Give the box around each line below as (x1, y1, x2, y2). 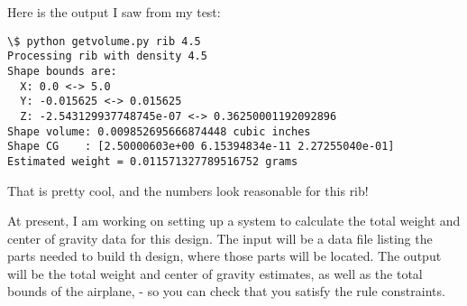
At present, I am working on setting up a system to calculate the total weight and (7, 211, 461, 230)
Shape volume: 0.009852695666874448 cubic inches (7, 125, 311, 138)
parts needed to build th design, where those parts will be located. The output (7, 246, 442, 265)
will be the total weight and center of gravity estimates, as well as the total (7, 264, 423, 283)
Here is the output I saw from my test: (7, 3, 221, 21)
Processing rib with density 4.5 (7, 50, 207, 63)
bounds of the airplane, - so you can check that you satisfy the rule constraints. (7, 282, 445, 301)
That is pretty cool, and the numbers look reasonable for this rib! (7, 181, 369, 199)
